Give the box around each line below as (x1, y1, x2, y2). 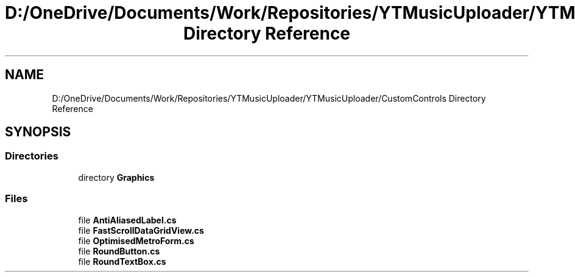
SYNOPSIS (5, 124, 71, 140)
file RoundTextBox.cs (78, 256, 166, 267)
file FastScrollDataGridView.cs (78, 225, 204, 236)
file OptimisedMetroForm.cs (78, 235, 194, 246)
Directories (5, 150, 58, 163)
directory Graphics (78, 172, 155, 183)
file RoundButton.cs (78, 245, 160, 256)
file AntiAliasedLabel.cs (78, 214, 177, 225)
